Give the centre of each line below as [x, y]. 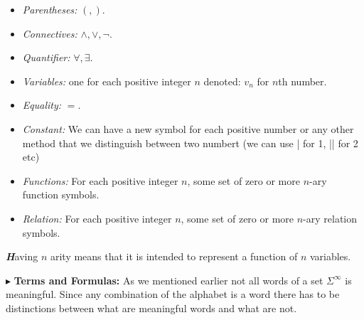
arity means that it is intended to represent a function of [174, 256]
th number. [303, 81]
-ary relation [330, 218]
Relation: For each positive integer [97, 218]
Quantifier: [46, 57]
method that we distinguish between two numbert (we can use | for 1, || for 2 [190, 143]
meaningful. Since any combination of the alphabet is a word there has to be [173, 294]
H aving [22, 256]
